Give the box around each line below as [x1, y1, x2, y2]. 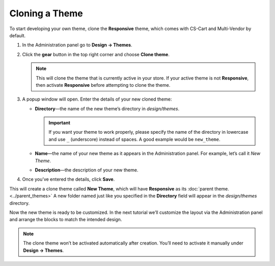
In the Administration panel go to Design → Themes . [22, 42, 132, 48]
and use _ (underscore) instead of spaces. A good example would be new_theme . [48, 136, 221, 142]
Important [48, 120, 71, 126]
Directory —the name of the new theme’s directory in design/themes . [35, 105, 180, 112]
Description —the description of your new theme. [35, 167, 139, 173]
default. [9, 32, 26, 38]
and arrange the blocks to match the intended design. [9, 216, 122, 223]
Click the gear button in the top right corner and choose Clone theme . [22, 51, 170, 57]
